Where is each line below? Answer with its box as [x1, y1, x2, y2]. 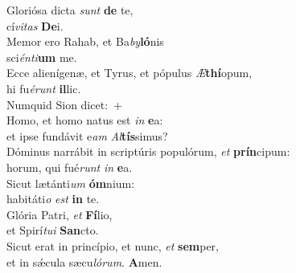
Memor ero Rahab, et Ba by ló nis [6, 33, 164, 50]
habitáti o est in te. [6, 190, 100, 207]
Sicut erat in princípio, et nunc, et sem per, [6, 237, 219, 254]
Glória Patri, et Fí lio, [6, 206, 113, 222]
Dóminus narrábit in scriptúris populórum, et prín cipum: [6, 143, 290, 160]
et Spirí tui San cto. [6, 222, 99, 238]
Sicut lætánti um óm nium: [6, 174, 135, 191]
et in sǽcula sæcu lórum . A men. [6, 253, 162, 270]
